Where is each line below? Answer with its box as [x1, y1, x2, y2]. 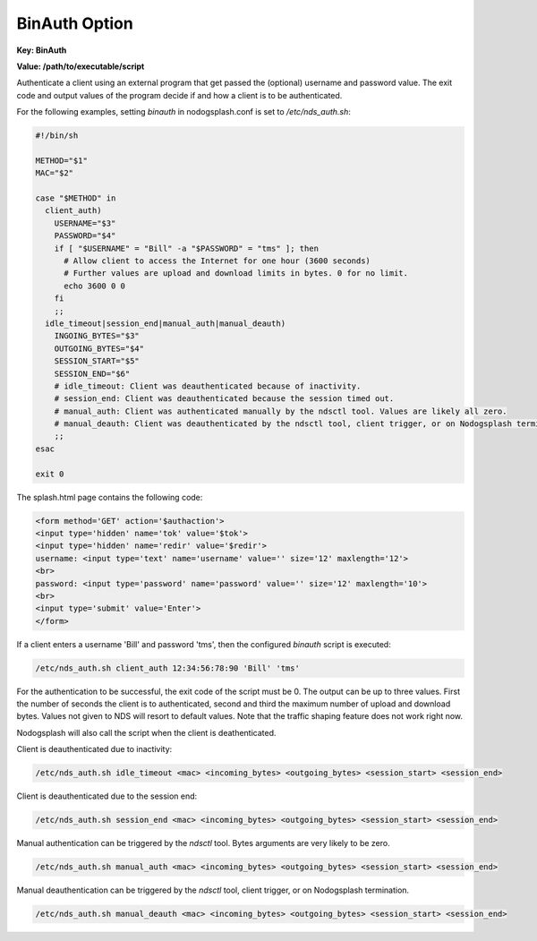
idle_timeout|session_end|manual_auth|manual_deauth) [45, 318, 286, 329]
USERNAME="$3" [54, 218, 116, 228]
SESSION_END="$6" [54, 368, 131, 379]
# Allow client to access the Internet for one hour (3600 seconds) [64, 256, 371, 266]
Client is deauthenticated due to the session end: [16, 791, 198, 801]
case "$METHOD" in [35, 193, 116, 203]
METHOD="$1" [35, 155, 89, 166]
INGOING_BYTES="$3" [54, 331, 141, 341]
